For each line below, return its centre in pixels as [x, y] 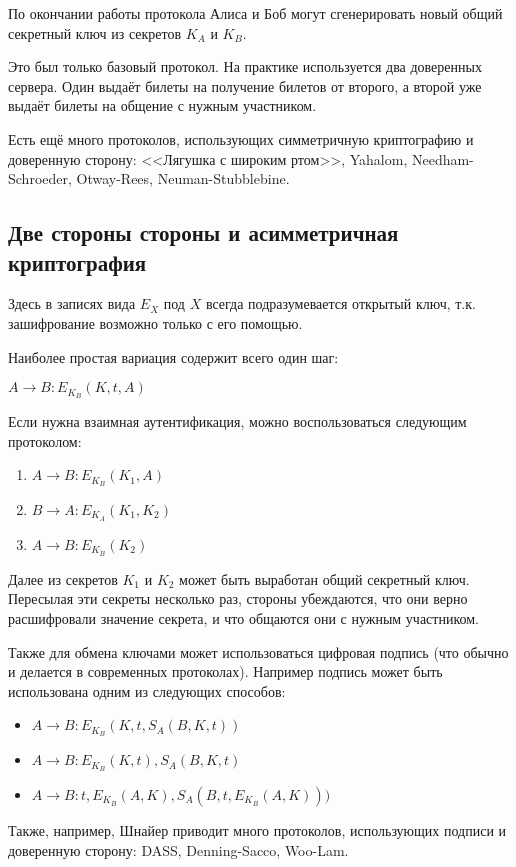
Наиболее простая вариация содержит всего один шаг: [173, 356]
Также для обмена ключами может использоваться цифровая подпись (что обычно [258, 651]
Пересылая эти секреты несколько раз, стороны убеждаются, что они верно [238, 598]
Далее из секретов [63, 578]
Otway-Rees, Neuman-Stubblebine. [183, 178]
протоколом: [45, 440]
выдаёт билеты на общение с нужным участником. [162, 105]
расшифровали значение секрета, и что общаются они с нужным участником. [243, 617]
